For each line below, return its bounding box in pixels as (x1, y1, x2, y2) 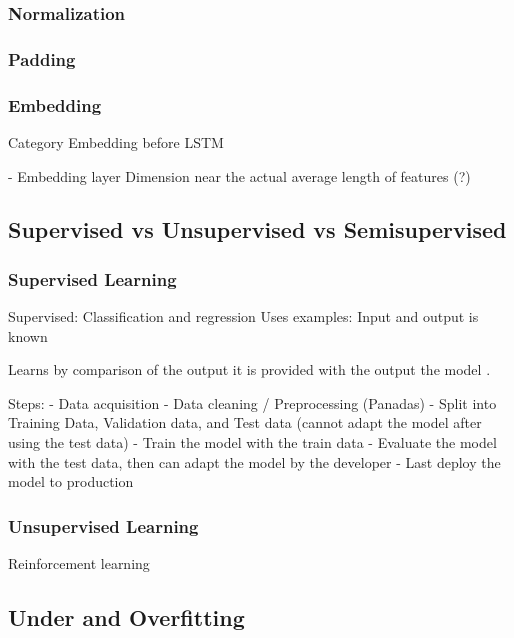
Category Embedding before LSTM (8, 131, 224, 152)
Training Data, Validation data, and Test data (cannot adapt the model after (8, 412, 482, 433)
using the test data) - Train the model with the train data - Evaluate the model (8, 432, 497, 453)
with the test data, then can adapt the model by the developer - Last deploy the (8, 451, 501, 472)
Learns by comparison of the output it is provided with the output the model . (8, 359, 491, 380)
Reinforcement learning (8, 553, 150, 574)
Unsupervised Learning (8, 513, 199, 538)
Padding (8, 46, 76, 71)
